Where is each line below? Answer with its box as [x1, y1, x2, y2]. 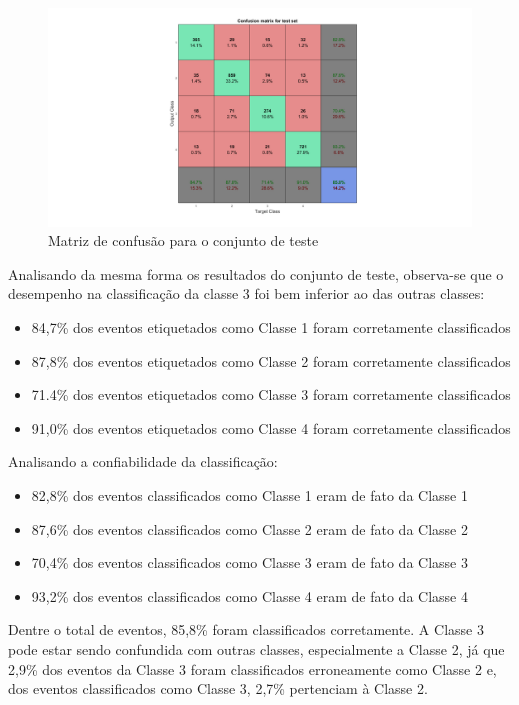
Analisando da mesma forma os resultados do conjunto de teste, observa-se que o [8, 263, 504, 284]
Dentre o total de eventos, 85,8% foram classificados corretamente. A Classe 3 [8, 619, 484, 640]
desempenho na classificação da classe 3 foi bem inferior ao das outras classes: [8, 283, 485, 304]
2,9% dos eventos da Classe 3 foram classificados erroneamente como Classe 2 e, [8, 658, 497, 679]
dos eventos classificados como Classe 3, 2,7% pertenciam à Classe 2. [8, 678, 428, 699]
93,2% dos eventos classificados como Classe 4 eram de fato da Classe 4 [31, 585, 468, 606]
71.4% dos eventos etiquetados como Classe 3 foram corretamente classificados [31, 384, 511, 405]
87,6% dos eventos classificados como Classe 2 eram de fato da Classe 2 [31, 518, 468, 539]
